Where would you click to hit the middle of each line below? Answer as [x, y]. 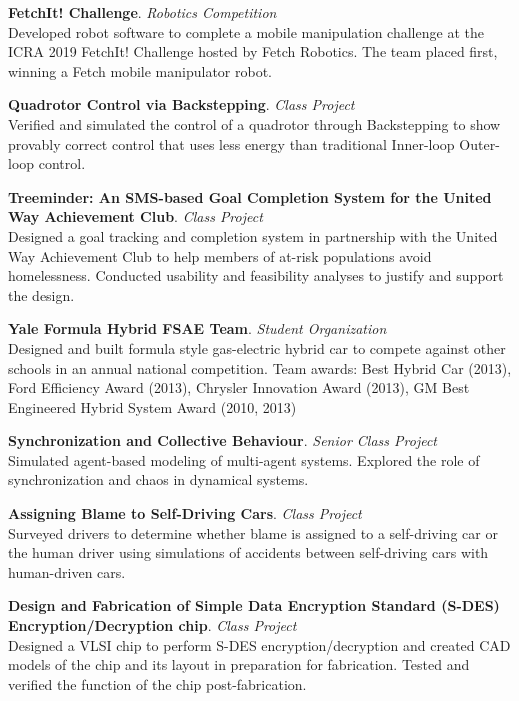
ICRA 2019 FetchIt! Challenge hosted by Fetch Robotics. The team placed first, [253, 51]
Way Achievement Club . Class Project [135, 216]
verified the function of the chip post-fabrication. [157, 683]
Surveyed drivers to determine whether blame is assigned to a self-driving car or [253, 532]
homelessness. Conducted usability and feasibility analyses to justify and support [256, 275]
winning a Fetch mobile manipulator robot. [140, 70]
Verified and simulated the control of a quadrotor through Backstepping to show [254, 123]
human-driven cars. [67, 571]
